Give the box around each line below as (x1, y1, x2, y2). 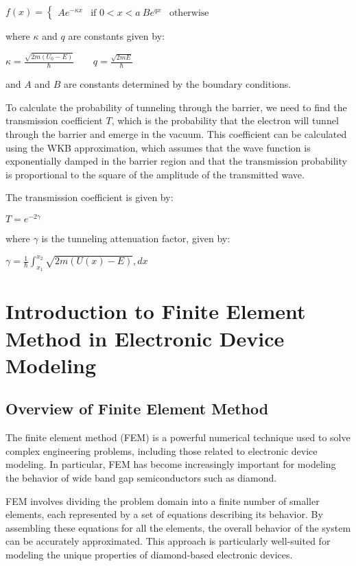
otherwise (169, 8, 209, 19)
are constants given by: (68, 29, 165, 43)
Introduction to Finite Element (5, 297, 306, 325)
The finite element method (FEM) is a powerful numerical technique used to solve (5, 430, 351, 445)
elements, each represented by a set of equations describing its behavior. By (5, 507, 323, 521)
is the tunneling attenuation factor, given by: (41, 231, 230, 245)
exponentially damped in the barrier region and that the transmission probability (5, 154, 347, 168)
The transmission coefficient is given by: (5, 190, 174, 204)
